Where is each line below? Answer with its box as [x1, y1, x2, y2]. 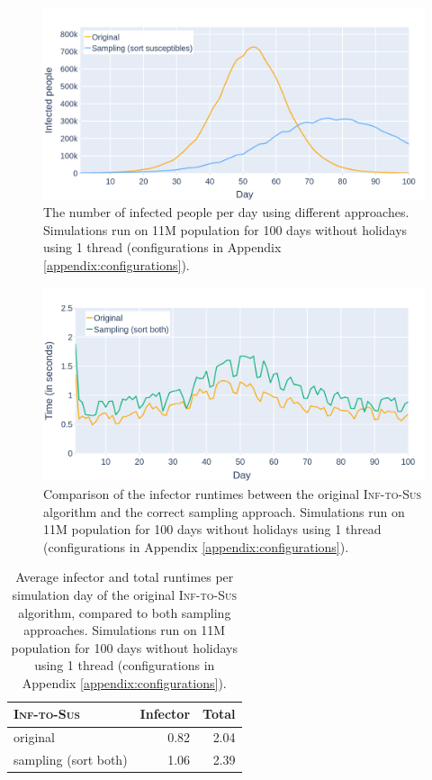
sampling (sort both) [13, 750, 128, 769]
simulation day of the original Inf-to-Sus [12, 585, 238, 603]
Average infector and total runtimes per [15, 567, 234, 586]
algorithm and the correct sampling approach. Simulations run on [43, 502, 405, 521]
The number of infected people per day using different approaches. [43, 203, 409, 222]
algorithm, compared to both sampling [18, 603, 231, 621]
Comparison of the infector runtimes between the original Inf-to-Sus [43, 484, 422, 503]
